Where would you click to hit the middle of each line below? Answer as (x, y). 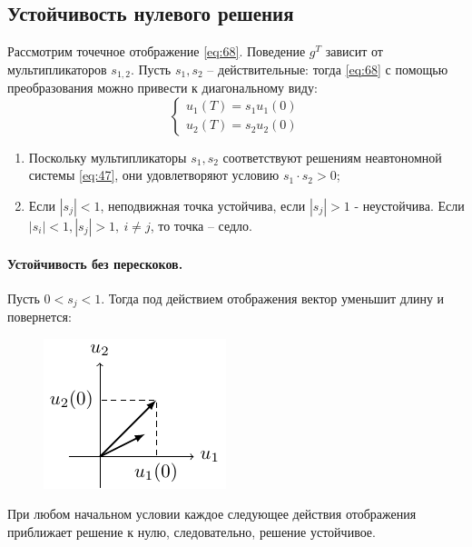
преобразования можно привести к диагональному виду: (162, 88)
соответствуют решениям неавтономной (332, 157)
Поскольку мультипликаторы (108, 157)
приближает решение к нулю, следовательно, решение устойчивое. (192, 532)
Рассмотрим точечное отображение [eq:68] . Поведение (157, 51)
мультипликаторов (57, 69)
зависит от (354, 51)
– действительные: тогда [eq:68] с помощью (328, 69)
